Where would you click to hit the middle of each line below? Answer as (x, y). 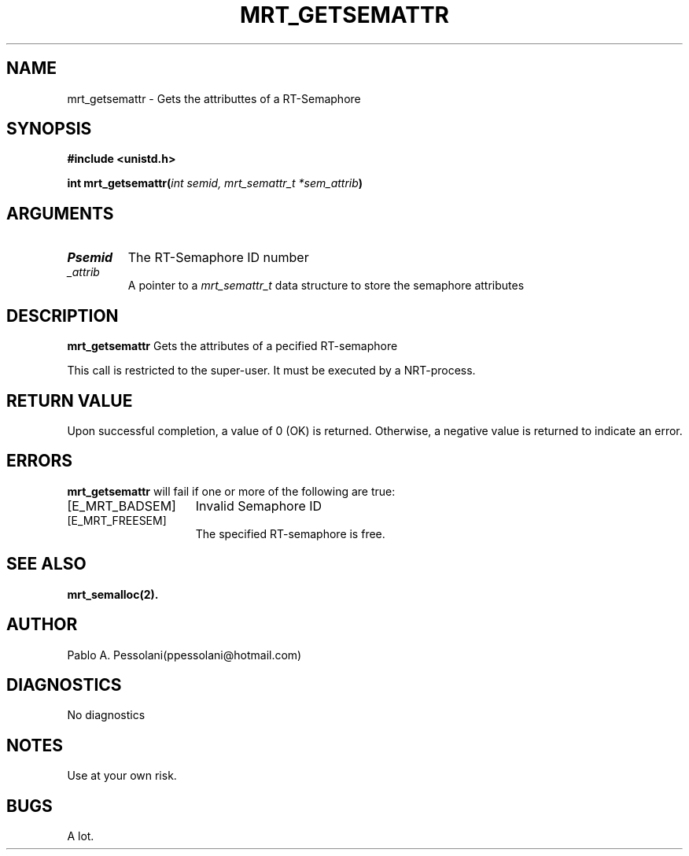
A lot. (81, 836)
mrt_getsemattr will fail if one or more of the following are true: (231, 491)
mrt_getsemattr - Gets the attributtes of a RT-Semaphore (214, 98)
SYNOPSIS (49, 129)
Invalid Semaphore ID (259, 505)
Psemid (90, 258)
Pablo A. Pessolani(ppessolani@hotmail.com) (184, 655)
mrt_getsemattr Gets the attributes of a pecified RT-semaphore (232, 346)
